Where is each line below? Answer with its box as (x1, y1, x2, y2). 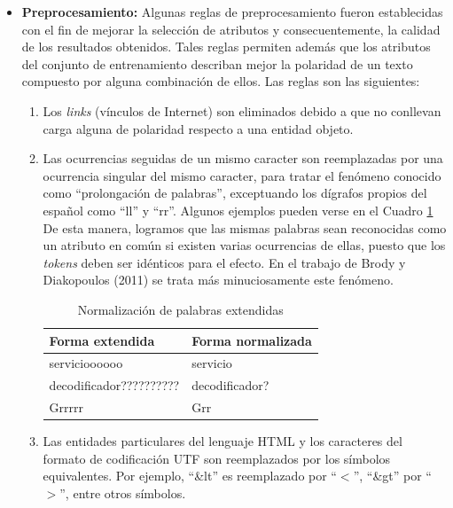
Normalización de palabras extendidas (77, 300, 284, 318)
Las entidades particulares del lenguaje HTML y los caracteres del (43, 432, 402, 450)
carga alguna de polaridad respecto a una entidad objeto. (43, 119, 354, 137)
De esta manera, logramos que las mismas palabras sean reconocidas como (43, 218, 447, 237)
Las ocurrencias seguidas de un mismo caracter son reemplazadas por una (43, 149, 443, 168)
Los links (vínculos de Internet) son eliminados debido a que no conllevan (43, 101, 441, 120)
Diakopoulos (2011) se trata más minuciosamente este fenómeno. (43, 270, 394, 289)
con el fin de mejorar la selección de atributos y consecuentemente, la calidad (21, 20, 441, 38)
